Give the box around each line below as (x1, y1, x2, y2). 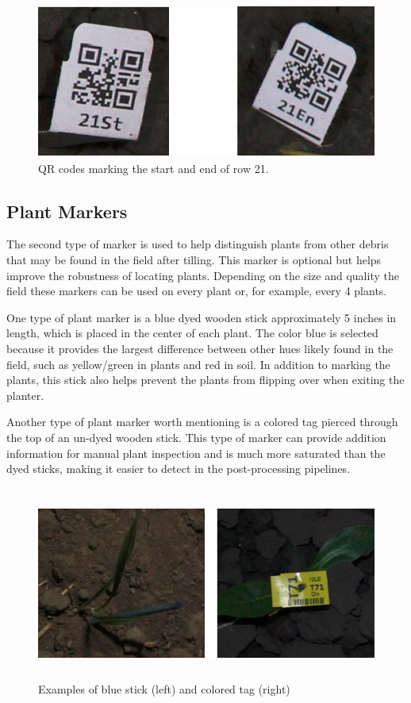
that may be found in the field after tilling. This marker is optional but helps (6, 251, 382, 267)
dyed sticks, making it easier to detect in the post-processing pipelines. (6, 460, 351, 477)
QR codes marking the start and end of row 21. (38, 159, 269, 176)
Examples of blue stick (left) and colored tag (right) (38, 681, 290, 697)
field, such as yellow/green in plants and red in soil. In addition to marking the (6, 355, 390, 372)
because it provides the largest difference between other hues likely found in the (6, 340, 394, 356)
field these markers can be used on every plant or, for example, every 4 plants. (6, 282, 387, 299)
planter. (6, 386, 44, 403)
